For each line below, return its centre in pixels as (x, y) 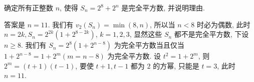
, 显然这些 (146, 34)
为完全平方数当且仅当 (149, 45)
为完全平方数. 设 (134, 56)
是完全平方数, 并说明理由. (163, 7)
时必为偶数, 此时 (223, 24)
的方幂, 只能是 (176, 65)
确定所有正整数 (29, 7)
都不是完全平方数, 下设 (211, 34)
